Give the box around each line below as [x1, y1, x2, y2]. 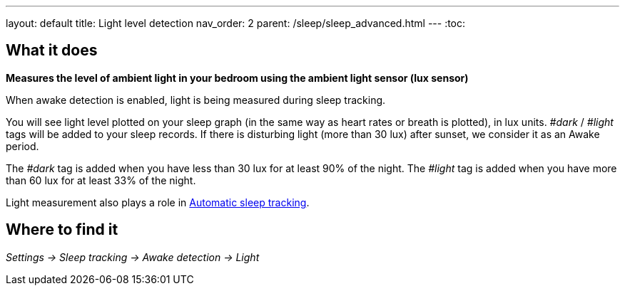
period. [6, 139, 39, 152]
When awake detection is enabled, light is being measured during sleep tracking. [6, 93, 386, 106]
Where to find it [6, 221, 118, 239]
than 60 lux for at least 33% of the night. [6, 174, 196, 186]
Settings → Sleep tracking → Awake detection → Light [6, 250, 260, 263]
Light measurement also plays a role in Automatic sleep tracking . [6, 196, 310, 208]
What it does [6, 41, 98, 60]
